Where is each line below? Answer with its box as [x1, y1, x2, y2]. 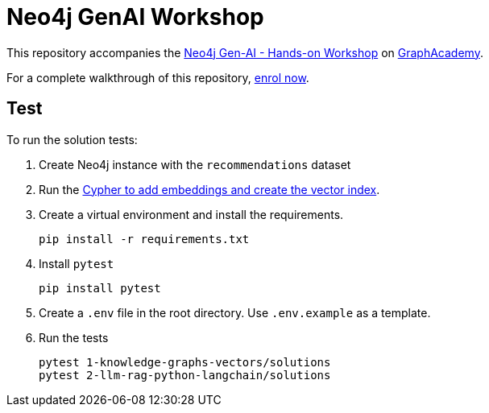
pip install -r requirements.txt [39, 232, 250, 246]
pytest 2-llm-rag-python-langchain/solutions [39, 368, 331, 382]
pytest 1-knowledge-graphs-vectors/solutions [39, 355, 331, 369]
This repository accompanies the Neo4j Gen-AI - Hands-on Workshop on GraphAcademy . [6, 45, 483, 60]
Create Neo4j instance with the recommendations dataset [39, 157, 351, 171]
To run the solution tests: [6, 132, 138, 147]
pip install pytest [39, 281, 161, 295]
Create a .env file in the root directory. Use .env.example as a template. [39, 305, 431, 320]
